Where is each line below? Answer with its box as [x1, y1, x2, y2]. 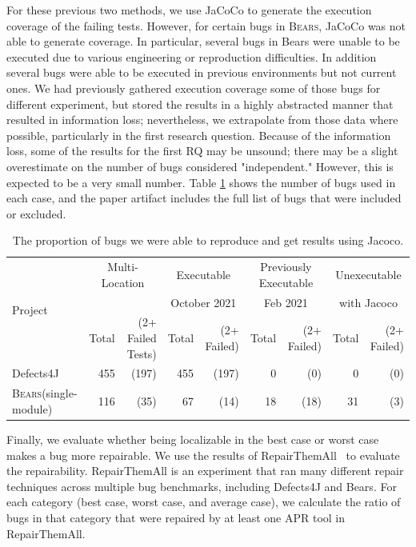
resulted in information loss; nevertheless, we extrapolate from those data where [6, 111, 398, 128]
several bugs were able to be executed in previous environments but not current [6, 64, 397, 81]
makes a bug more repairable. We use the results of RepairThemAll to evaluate [6, 446, 400, 463]
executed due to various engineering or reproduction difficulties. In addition [6, 48, 377, 65]
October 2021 [170, 293, 237, 310]
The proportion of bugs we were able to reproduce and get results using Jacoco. [12, 232, 404, 249]
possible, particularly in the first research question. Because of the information [6, 126, 391, 143]
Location [101, 273, 145, 290]
